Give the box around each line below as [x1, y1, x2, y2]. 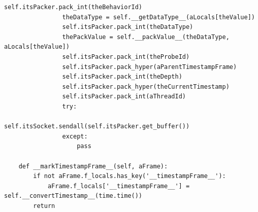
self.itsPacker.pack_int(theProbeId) [62, 53, 190, 60]
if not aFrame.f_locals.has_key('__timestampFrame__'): [33, 172, 226, 180]
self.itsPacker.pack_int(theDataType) [62, 23, 193, 31]
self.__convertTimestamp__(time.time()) [4, 192, 143, 200]
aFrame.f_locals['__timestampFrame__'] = [47, 182, 190, 190]
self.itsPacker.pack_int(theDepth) [62, 73, 182, 81]
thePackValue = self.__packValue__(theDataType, [62, 33, 230, 41]
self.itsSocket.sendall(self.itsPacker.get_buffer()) [4, 123, 190, 130]
